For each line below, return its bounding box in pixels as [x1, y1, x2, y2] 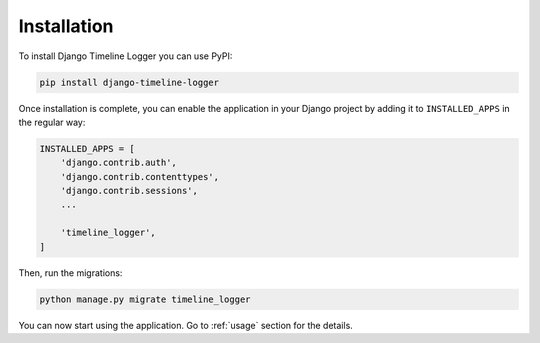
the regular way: [18, 116, 86, 128]
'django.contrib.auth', [60, 157, 177, 169]
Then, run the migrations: [18, 266, 123, 279]
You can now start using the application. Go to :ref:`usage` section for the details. [18, 319, 354, 331]
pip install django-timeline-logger [39, 76, 220, 88]
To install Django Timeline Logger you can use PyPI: [18, 50, 233, 62]
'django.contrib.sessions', [60, 185, 199, 197]
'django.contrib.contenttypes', [60, 171, 220, 182]
